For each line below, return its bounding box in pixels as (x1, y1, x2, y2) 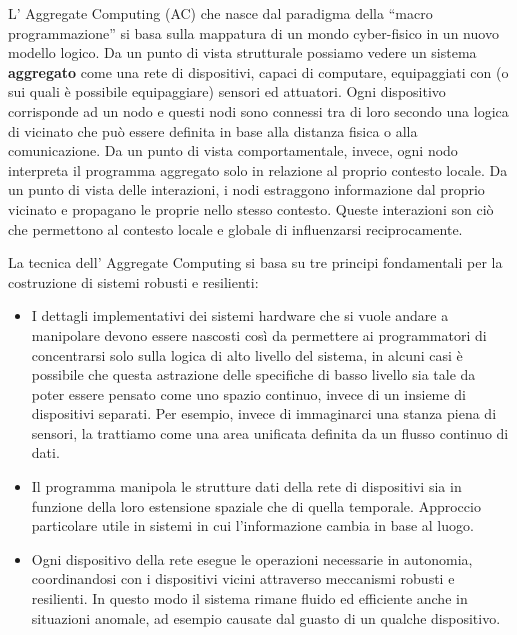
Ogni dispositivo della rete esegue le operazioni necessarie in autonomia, (31, 548, 473, 569)
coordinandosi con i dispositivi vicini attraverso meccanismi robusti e (31, 568, 455, 589)
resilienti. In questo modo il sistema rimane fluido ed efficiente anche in (31, 588, 468, 609)
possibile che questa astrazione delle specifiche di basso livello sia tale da (31, 364, 476, 385)
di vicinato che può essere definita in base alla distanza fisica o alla (8, 120, 418, 141)
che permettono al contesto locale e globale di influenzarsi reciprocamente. (8, 218, 463, 239)
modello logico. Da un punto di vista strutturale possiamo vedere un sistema (8, 42, 477, 63)
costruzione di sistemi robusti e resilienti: (8, 271, 259, 292)
